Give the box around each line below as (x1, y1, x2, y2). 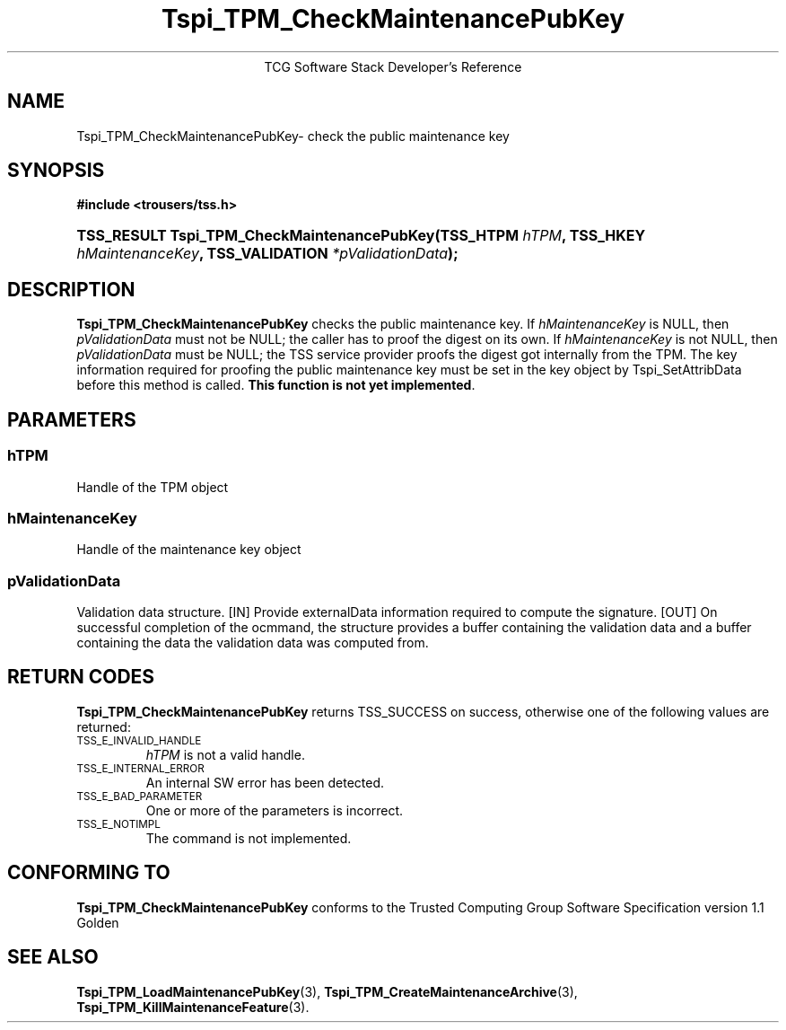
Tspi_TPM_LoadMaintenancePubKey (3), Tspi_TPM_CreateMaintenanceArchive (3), (76, 983, 578, 999)
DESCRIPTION (7, 277, 135, 301)
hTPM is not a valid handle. (145, 746, 305, 762)
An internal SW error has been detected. (145, 774, 385, 790)
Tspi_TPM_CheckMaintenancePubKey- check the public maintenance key (76, 128, 510, 144)
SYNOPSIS (7, 159, 105, 182)
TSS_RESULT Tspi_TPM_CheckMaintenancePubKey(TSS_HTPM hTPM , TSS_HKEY (76, 226, 646, 245)
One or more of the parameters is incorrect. (145, 802, 404, 818)
